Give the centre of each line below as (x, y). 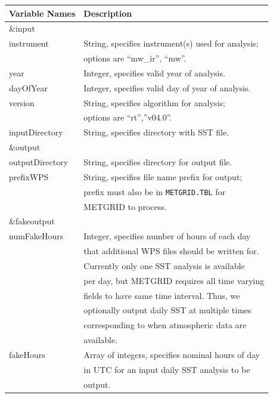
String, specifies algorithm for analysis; (154, 102)
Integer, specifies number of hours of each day (167, 236)
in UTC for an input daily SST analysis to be (167, 369)
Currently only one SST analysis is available (164, 265)
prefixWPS (29, 176)
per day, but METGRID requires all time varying (174, 280)
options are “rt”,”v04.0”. (128, 117)
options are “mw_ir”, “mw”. (135, 58)
